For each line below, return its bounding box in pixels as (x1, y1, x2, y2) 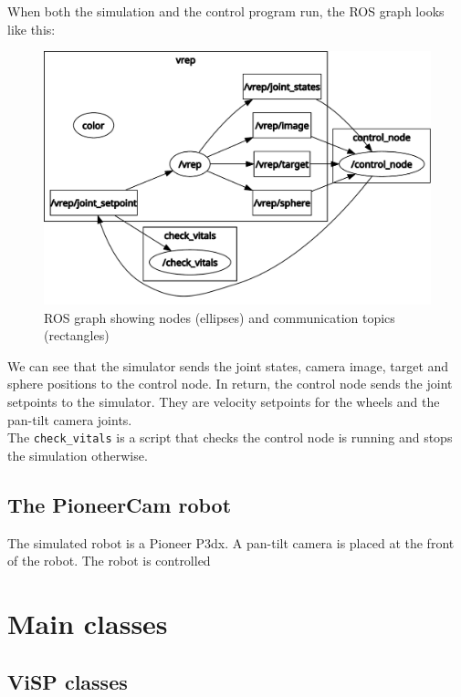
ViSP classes (7, 667, 128, 695)
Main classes (7, 605, 168, 641)
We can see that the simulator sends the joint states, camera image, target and (7, 356, 449, 375)
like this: (7, 19, 56, 38)
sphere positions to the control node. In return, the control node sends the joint (7, 374, 453, 393)
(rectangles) (44, 326, 110, 345)
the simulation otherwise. (7, 445, 148, 464)
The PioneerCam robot (7, 490, 232, 518)
